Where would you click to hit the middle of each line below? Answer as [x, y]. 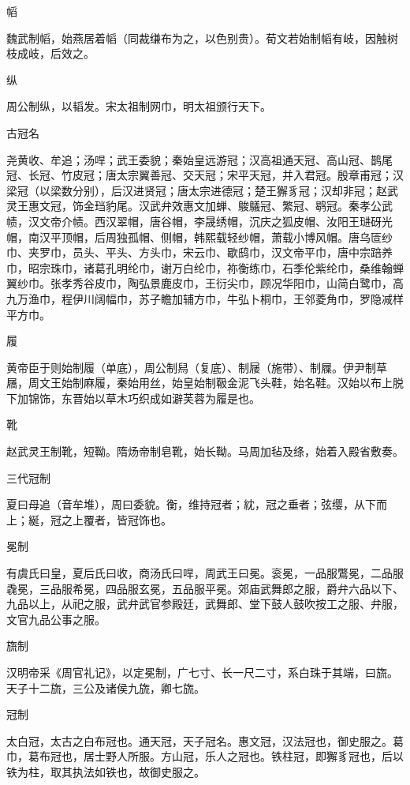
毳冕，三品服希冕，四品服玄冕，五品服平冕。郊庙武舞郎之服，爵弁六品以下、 [205, 588]
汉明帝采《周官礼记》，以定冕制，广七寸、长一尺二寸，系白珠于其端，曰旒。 [202, 672]
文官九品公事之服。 [56, 619]
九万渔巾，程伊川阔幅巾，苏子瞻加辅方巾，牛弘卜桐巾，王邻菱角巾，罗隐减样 [205, 298]
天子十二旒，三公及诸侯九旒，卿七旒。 [106, 687]
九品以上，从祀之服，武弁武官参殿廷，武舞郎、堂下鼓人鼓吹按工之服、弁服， [205, 604]
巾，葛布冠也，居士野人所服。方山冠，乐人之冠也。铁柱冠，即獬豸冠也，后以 [205, 756]
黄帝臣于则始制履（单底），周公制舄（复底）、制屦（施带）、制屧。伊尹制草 [197, 367]
